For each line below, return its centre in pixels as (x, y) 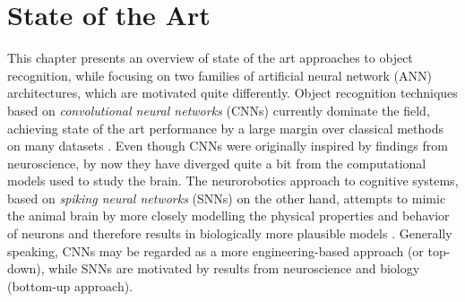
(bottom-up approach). (70, 285)
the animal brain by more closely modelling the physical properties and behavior (228, 216)
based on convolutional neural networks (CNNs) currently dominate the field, (219, 110)
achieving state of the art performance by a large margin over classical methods (226, 128)
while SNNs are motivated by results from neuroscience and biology (234, 268)
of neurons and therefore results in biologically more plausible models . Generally (230, 233)
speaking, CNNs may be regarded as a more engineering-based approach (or (215, 250)
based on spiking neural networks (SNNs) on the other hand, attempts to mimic (227, 198)
